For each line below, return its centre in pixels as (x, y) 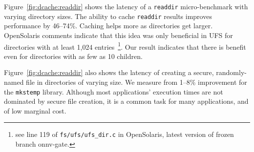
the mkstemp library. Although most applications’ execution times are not (114, 91)
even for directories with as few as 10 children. (73, 56)
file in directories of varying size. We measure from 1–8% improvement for (137, 82)
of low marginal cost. (35, 110)
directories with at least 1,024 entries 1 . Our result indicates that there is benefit (125, 46)
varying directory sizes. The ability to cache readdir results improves (108, 16)
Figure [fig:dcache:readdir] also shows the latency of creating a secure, (109, 72)
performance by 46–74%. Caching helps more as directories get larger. (108, 26)
